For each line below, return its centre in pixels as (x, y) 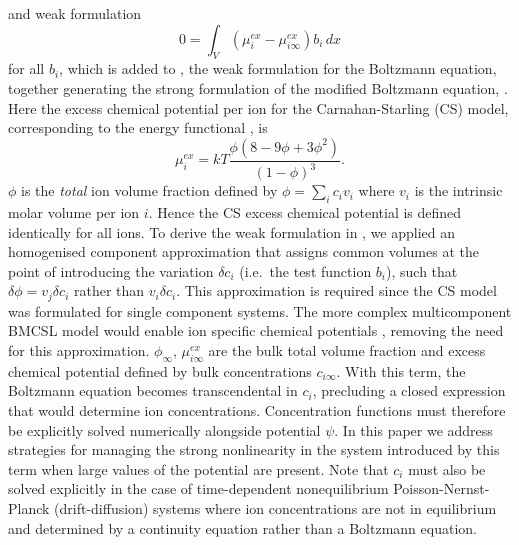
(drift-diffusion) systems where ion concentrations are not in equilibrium (275, 507)
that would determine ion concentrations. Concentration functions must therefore (257, 409)
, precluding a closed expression (409, 390)
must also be (447, 468)
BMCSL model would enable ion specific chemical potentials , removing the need (256, 330)
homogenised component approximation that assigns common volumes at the (243, 251)
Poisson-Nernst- (441, 488)
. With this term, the (401, 370)
